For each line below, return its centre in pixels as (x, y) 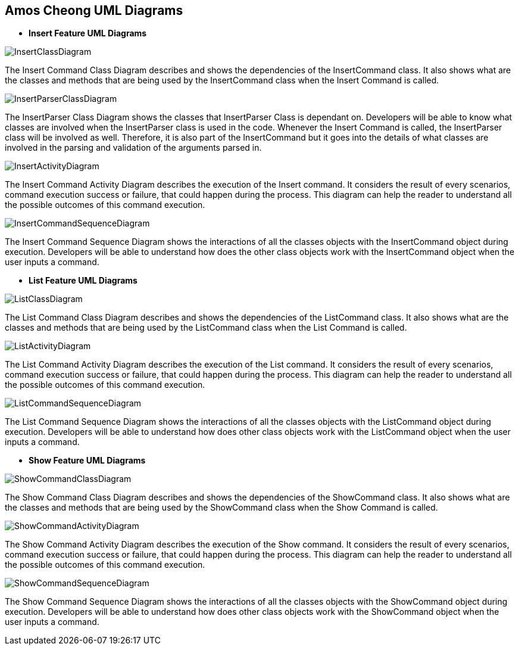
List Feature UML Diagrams (83, 281)
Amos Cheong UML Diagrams (94, 10)
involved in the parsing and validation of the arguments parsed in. (133, 148)
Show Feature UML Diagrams (87, 461)
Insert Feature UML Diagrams (88, 33)
